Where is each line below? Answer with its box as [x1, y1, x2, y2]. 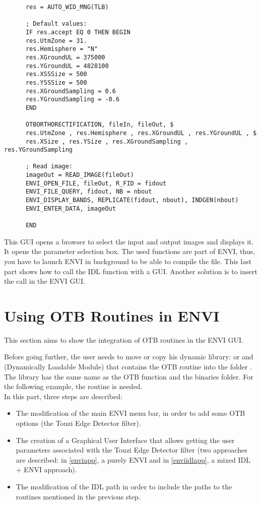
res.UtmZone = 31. [25, 37, 87, 44]
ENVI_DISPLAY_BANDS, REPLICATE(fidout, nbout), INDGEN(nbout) [25, 197, 239, 204]
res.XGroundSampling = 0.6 [25, 87, 116, 95]
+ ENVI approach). [16, 464, 77, 475]
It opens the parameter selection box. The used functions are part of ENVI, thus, [4, 246, 255, 257]
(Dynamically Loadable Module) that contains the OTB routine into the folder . [4, 361, 252, 371]
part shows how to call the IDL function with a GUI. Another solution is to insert [4, 266, 257, 276]
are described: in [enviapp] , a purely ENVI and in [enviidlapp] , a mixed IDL [16, 454, 250, 465]
